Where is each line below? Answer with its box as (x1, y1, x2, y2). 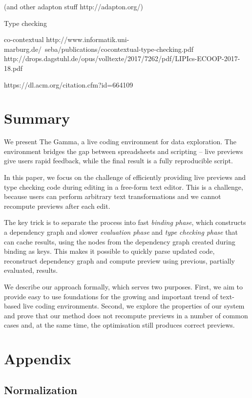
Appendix (4, 349, 71, 369)
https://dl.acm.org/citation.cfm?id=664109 (4, 79, 133, 89)
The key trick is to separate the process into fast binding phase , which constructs (4, 217, 246, 227)
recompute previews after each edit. (4, 200, 110, 211)
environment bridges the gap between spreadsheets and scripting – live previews (4, 146, 243, 156)
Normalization (4, 382, 78, 397)
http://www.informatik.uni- (46, 34, 129, 44)
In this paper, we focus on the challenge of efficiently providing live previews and (4, 172, 246, 182)
